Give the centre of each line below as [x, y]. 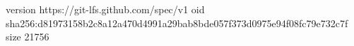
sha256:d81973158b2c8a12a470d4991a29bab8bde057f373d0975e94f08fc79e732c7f [177, 23]
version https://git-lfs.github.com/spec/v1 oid [105, 9]
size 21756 [28, 37]
